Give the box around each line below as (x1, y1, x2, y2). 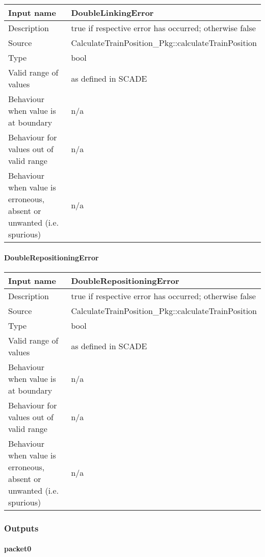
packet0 (4, 543, 32, 554)
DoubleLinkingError (71, 7, 154, 18)
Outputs (4, 521, 39, 534)
